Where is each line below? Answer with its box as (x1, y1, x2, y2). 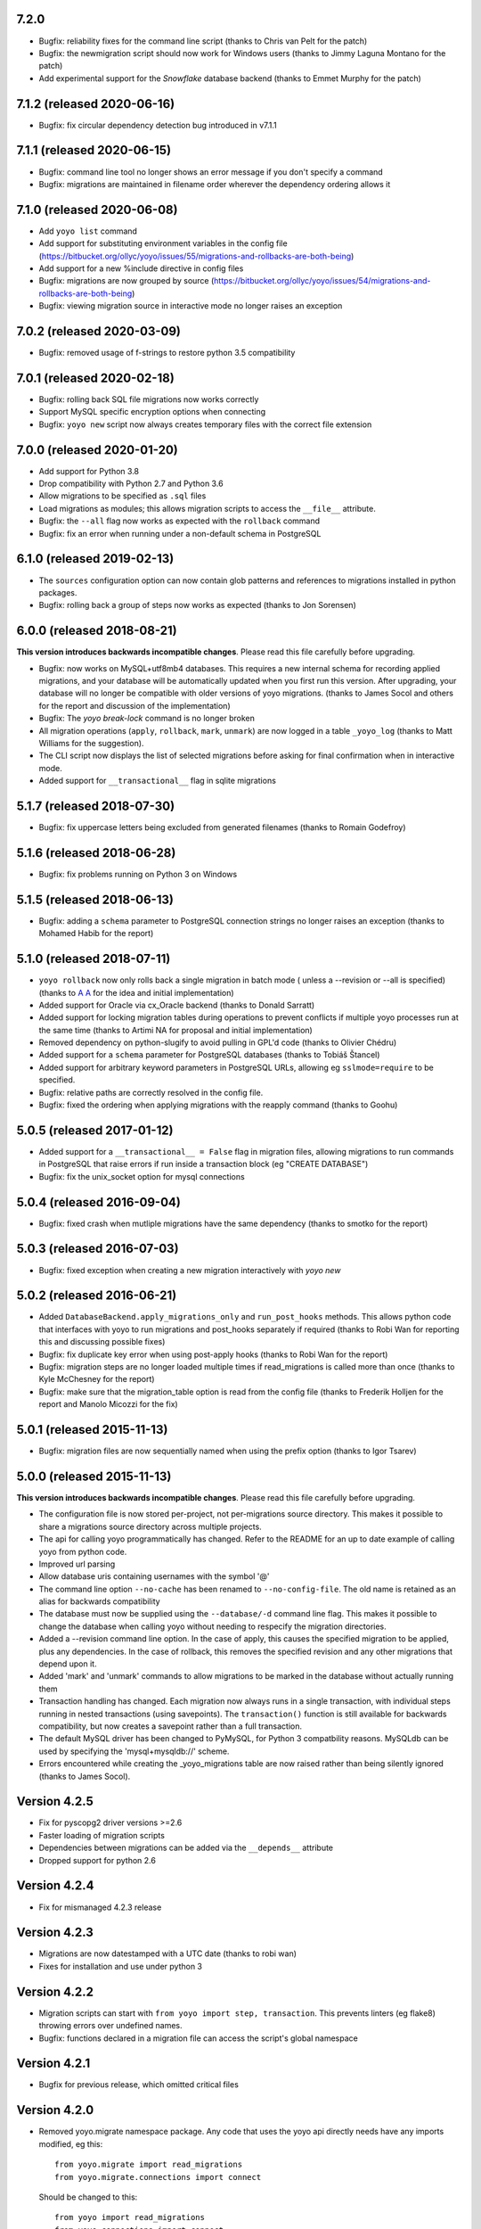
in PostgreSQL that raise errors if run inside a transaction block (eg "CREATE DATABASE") (38, 1159, 369, 1170)
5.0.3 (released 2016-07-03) (16, 1241, 179, 1256)
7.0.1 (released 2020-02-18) (16, 370, 175, 385)
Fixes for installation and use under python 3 (38, 1961, 203, 1971)
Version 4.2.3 (16, 1925, 94, 1940)
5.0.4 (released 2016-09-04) (16, 1195, 182, 1210)
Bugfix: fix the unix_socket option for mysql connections (38, 1171, 245, 1181)
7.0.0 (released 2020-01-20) (16, 442, 178, 457)
